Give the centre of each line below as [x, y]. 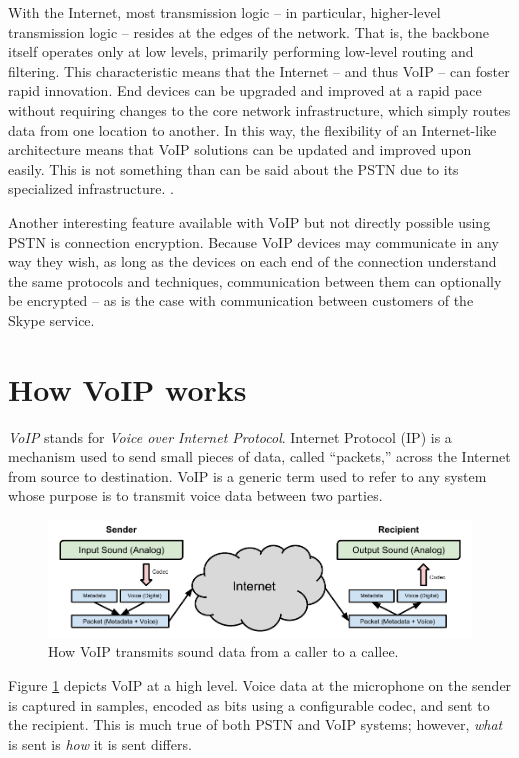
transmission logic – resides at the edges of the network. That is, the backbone [248, 31]
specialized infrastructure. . [91, 188]
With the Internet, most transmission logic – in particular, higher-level [224, 12]
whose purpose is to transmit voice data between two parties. [195, 495]
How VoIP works [127, 388]
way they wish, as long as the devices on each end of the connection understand [252, 261]
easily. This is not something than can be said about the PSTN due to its [233, 168]
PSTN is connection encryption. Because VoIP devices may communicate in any [253, 241]
